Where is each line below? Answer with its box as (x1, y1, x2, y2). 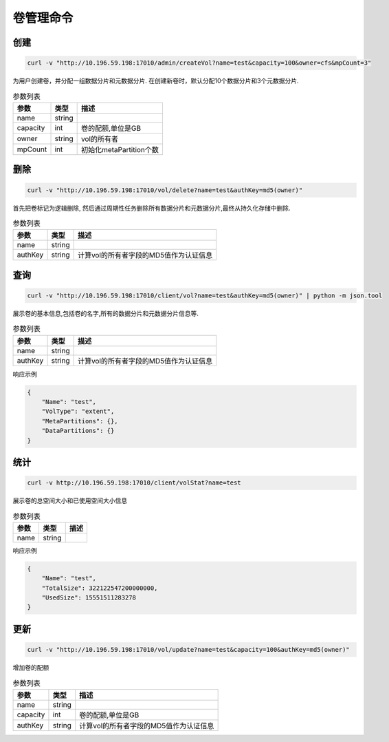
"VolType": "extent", (41, 407, 115, 416)
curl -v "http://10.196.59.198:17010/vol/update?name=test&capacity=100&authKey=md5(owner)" (27, 646, 350, 654)
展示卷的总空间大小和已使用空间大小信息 (12, 496, 127, 505)
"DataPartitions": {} (41, 427, 115, 435)
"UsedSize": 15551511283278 (41, 594, 137, 602)
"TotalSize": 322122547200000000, (41, 584, 158, 592)
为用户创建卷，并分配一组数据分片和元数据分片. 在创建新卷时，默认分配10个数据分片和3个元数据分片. (12, 76, 299, 85)
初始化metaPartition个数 (80, 145, 159, 154)
